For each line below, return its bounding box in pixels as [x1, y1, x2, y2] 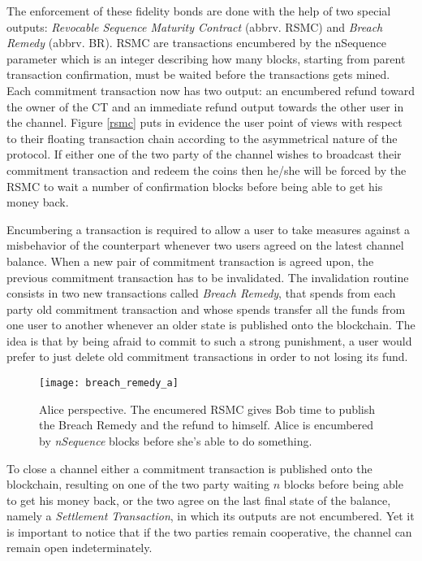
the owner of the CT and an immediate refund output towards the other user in [6, 98, 404, 115]
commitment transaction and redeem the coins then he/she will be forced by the [6, 161, 407, 178]
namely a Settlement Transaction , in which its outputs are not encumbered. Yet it [6, 507, 415, 524]
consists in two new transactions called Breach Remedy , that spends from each [6, 285, 396, 302]
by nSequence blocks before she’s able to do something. [39, 432, 312, 449]
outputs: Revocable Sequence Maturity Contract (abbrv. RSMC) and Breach [6, 18, 383, 35]
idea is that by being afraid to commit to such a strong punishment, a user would [6, 332, 412, 349]
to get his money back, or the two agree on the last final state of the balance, [6, 491, 391, 508]
